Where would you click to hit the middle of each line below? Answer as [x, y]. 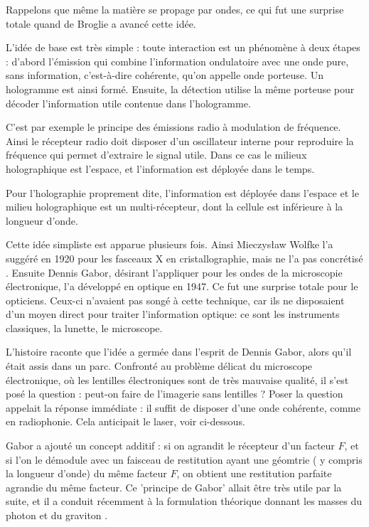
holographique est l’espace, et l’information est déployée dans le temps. [160, 168]
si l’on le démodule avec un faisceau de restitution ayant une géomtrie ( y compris [184, 459]
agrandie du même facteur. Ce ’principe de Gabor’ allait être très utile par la [174, 487]
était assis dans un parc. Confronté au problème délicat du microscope [159, 366]
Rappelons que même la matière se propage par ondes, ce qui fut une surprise [175, 9]
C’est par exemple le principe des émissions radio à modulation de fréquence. [173, 127]
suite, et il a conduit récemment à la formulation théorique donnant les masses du [184, 501]
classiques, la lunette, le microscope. [84, 328]
